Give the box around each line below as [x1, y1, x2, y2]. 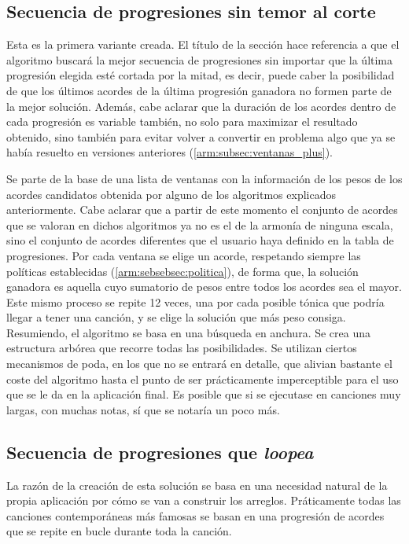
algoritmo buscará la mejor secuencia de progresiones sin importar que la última [6, 51, 393, 68]
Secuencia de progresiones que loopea [6, 439, 314, 464]
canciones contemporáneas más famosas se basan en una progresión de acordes [6, 507, 385, 524]
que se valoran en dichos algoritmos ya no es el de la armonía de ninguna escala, [6, 216, 393, 233]
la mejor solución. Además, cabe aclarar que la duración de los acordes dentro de [6, 97, 396, 114]
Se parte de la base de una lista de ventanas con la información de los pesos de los [6, 170, 403, 186]
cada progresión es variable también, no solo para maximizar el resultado [6, 113, 358, 130]
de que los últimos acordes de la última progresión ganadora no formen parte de [6, 82, 392, 98]
